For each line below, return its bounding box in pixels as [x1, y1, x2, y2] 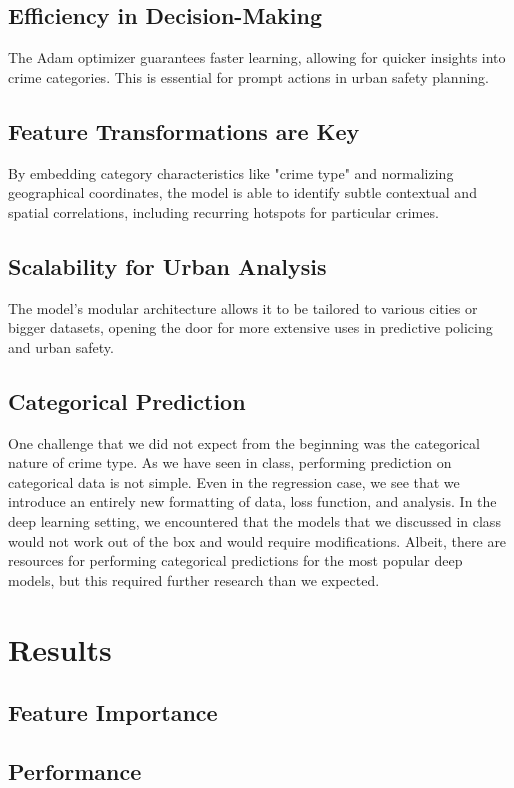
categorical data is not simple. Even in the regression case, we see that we [8, 471, 460, 492]
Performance [8, 755, 142, 786]
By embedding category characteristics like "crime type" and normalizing [8, 162, 454, 183]
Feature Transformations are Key [8, 115, 360, 146]
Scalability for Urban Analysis [8, 250, 327, 281]
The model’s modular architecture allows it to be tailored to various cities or [8, 297, 478, 318]
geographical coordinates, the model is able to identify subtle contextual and [8, 182, 477, 203]
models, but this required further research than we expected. [8, 569, 380, 590]
